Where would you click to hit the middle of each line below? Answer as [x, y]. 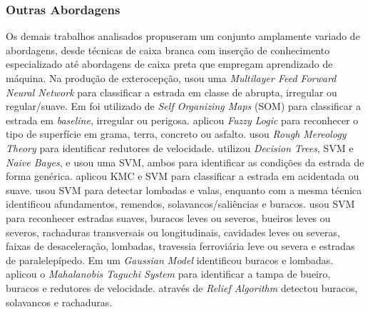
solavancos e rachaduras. [59, 302]
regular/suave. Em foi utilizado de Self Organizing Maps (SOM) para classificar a [184, 106]
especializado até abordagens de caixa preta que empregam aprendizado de [169, 64]
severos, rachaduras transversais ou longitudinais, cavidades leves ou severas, [173, 232]
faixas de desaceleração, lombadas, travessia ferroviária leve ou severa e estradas [180, 246]
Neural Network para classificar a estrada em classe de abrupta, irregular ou [171, 92]
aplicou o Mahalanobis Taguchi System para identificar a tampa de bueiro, [168, 274]
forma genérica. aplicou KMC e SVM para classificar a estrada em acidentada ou [183, 176]
